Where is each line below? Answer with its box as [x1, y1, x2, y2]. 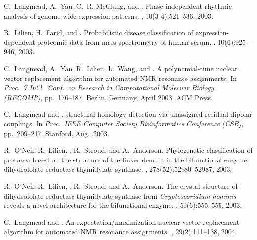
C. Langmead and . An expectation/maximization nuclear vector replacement [4, 216, 240, 227]
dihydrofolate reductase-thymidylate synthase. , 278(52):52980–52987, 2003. [4, 164, 232, 174]
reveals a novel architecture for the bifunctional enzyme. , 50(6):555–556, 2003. [4, 200, 242, 210]
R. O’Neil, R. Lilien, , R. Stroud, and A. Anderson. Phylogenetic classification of [4, 145, 253, 155]
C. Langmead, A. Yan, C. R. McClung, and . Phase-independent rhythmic [4, 1, 232, 11]
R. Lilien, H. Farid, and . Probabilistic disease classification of [4, 27, 193, 38]
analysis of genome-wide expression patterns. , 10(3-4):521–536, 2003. [4, 10, 213, 21]
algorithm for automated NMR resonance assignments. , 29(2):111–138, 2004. [4, 226, 237, 237]
